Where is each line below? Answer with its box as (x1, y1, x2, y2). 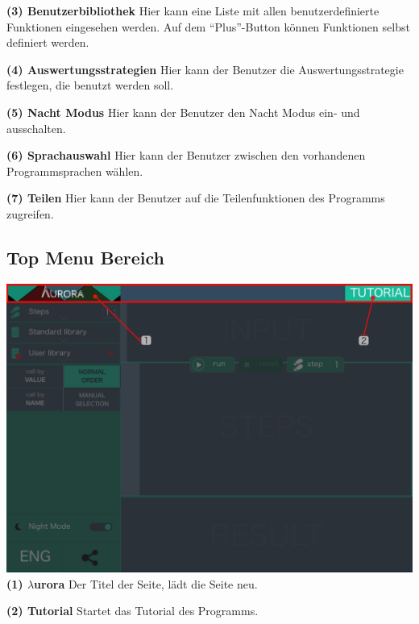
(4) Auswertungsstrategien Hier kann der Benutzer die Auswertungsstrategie (6, 60, 404, 77)
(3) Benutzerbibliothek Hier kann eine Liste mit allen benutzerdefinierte (6, 2, 380, 19)
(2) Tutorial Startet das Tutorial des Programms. (6, 602, 259, 619)
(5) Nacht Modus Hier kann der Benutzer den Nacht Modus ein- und (6, 103, 360, 120)
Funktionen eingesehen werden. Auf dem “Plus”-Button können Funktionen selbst (6, 18, 410, 35)
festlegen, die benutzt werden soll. (6, 77, 174, 94)
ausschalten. (6, 119, 66, 136)
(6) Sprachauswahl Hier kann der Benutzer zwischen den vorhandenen (6, 147, 366, 164)
